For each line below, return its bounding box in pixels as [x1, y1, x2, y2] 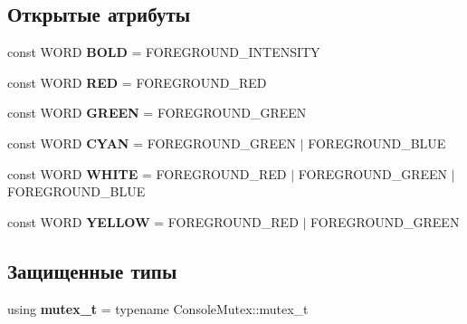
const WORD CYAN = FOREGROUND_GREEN [7, 133, 296, 152]
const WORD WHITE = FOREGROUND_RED [7, 164, 287, 183]
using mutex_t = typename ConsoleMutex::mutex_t [7, 299, 309, 318]
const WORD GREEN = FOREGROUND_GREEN [7, 103, 307, 122]
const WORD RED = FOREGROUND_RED [7, 72, 267, 91]
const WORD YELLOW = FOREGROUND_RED [7, 212, 299, 231]
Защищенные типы [7, 256, 177, 284]
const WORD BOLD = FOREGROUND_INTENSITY [7, 43, 320, 62]
